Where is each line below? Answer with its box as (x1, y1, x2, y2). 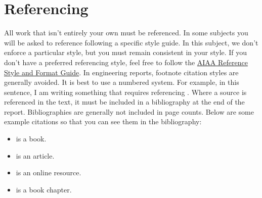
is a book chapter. (16, 184, 72, 194)
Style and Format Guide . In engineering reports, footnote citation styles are (4, 67, 239, 77)
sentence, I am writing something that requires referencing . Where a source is (4, 86, 247, 97)
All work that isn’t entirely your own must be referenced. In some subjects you (4, 27, 248, 38)
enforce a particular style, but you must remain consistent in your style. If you (4, 47, 247, 58)
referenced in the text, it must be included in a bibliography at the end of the (4, 96, 245, 107)
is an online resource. (16, 167, 81, 178)
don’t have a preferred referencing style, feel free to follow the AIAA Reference (4, 57, 248, 67)
